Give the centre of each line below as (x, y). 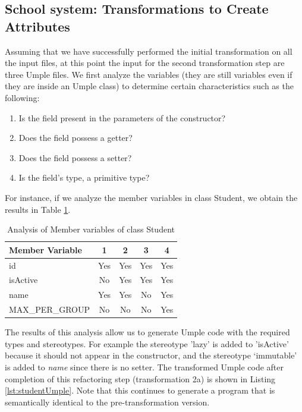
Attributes (37, 26)
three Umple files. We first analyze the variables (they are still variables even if (149, 74)
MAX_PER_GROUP (50, 309)
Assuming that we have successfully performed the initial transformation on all (149, 51)
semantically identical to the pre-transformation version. (107, 402)
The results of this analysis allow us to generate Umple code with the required (147, 332)
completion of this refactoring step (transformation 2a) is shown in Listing (140, 378)
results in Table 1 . (38, 209)
